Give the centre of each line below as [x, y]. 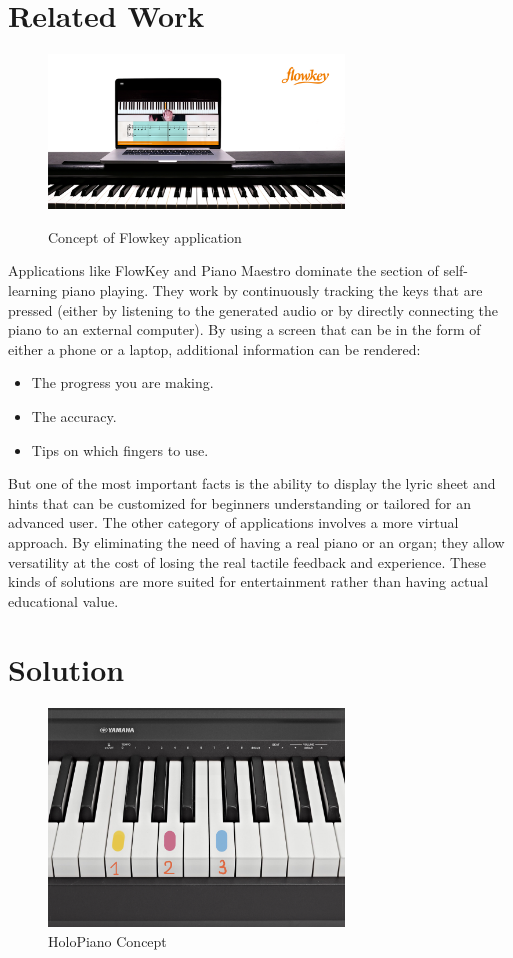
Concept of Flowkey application [145, 236]
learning [33, 289]
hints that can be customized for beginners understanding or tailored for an [239, 502]
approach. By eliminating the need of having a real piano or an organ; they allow [256, 541]
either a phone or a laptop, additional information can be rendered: [214, 348]
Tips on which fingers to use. [120, 449]
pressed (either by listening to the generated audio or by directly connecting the [253, 309]
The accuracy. [74, 415]
